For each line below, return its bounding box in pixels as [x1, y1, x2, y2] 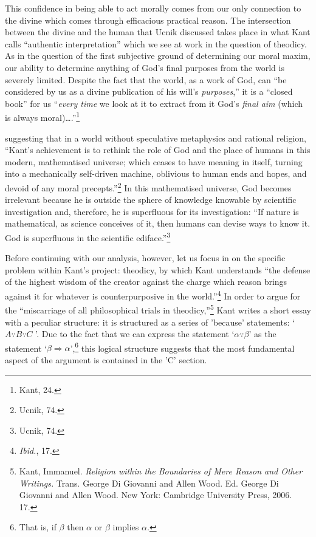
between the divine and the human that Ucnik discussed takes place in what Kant [5, 26, 311, 38]
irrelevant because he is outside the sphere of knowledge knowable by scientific [5, 193, 297, 206]
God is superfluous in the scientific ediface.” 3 [5, 230, 171, 244]
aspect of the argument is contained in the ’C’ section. [5, 353, 207, 366]
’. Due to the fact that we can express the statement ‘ [35, 327, 235, 340]
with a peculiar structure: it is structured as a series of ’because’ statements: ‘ [5, 315, 295, 328]
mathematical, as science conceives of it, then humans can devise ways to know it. [5, 217, 311, 230]
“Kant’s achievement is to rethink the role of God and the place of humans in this [5, 143, 311, 156]
